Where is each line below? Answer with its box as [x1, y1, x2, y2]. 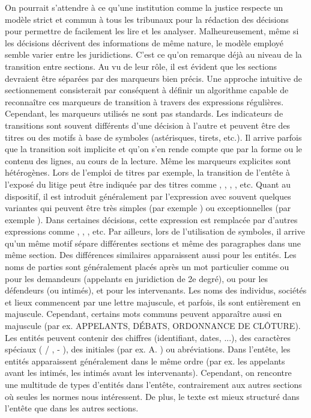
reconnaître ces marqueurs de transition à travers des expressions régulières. [5, 95, 284, 108]
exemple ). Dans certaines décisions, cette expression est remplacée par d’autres [5, 213, 298, 226]
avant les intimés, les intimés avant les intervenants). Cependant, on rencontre [5, 366, 292, 379]
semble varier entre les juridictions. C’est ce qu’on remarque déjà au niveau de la [5, 48, 302, 61]
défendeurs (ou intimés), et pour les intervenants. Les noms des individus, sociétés [5, 284, 307, 297]
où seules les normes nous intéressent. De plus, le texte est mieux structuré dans [5, 390, 300, 402]
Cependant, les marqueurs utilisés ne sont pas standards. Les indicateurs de [5, 107, 283, 120]
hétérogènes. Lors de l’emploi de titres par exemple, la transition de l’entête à [5, 166, 291, 179]
